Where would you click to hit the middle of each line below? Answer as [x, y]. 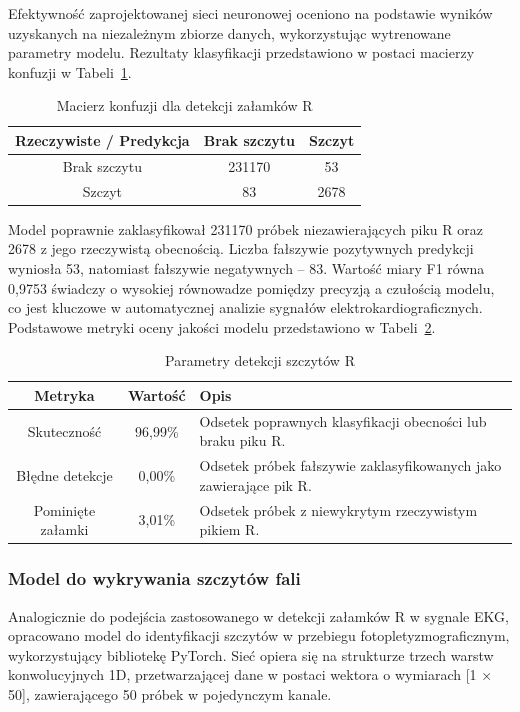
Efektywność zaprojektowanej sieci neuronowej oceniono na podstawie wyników [250, 13]
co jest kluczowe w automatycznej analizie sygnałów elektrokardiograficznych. [245, 307]
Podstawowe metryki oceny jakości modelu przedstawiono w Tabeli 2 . [222, 326]
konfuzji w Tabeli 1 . [70, 71]
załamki [64, 529]
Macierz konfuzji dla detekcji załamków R [184, 105]
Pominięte [64, 509]
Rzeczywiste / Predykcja [102, 139]
